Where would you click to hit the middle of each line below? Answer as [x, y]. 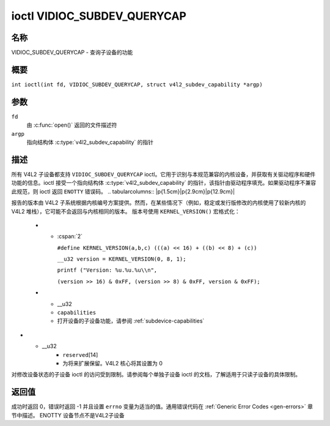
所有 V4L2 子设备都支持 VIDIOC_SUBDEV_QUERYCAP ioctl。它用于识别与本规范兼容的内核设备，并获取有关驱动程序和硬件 [163, 174]
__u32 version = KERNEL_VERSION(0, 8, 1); [122, 259]
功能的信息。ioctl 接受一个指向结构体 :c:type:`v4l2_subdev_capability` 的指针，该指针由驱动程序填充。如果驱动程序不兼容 [164, 183]
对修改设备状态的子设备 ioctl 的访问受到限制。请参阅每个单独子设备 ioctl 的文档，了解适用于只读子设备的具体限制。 [156, 375]
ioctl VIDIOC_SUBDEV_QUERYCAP [99, 16]
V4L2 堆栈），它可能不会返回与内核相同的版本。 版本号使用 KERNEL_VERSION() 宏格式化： [126, 211]
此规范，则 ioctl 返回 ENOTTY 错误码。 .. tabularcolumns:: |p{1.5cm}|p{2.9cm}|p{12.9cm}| [123, 191]
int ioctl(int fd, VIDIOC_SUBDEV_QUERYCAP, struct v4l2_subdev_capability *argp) [137, 84]
